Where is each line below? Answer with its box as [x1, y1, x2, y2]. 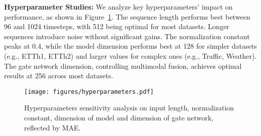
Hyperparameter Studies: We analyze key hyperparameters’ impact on [4, 2, 233, 12]
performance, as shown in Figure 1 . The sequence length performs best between [4, 11, 250, 22]
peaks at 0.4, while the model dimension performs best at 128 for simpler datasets [4, 41, 257, 51]
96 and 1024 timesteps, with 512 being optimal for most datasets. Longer [4, 21, 229, 32]
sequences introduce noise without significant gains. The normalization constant [4, 31, 250, 41]
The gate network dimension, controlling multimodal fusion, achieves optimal [4, 60, 242, 71]
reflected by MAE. [24, 122, 81, 132]
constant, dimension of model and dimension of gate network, [24, 112, 214, 122]
